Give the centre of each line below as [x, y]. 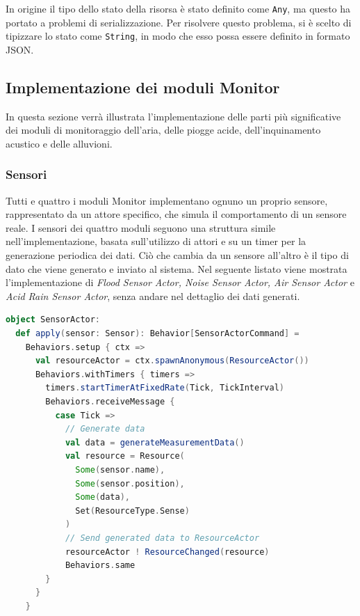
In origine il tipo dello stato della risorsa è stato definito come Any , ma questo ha [178, 8]
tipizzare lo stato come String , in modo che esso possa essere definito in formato [178, 36]
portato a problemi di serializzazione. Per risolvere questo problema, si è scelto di [179, 22]
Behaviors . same [100, 566]
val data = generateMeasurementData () [155, 442]
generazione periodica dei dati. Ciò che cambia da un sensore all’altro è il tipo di [177, 255]
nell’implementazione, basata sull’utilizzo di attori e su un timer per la [156, 241]
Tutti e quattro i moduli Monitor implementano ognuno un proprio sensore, [167, 200]
